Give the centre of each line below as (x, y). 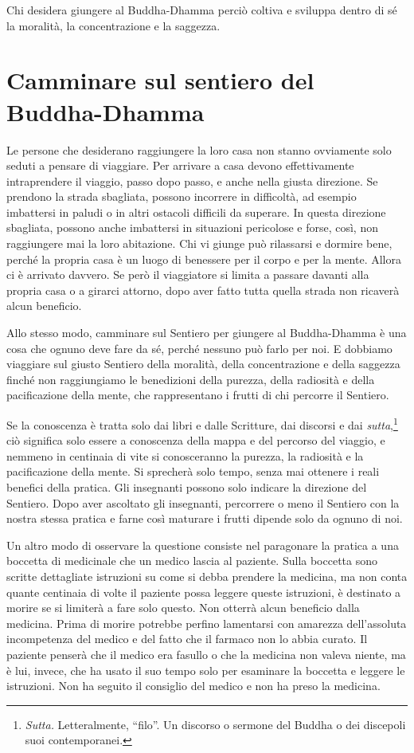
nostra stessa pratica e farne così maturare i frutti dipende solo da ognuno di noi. (205, 518)
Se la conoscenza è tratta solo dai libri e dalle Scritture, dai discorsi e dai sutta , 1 (202, 424)
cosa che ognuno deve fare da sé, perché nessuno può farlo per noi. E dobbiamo (199, 348)
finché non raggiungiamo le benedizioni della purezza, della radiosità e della (191, 379)
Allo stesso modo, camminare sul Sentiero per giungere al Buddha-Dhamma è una (207, 333)
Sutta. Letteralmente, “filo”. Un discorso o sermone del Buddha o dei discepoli (215, 724)
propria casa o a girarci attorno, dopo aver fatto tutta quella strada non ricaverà (203, 290)
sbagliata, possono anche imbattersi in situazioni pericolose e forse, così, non (192, 227)
